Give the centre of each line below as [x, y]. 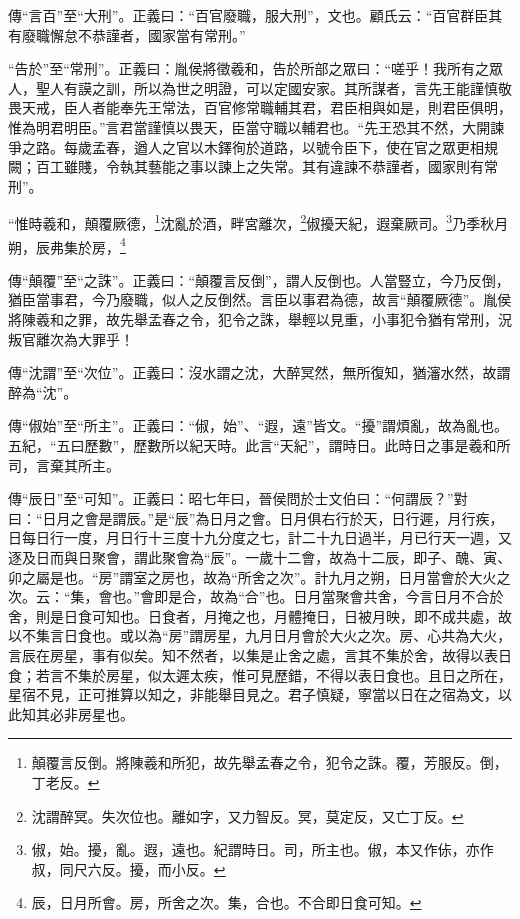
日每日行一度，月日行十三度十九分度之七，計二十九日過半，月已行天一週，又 [260, 537]
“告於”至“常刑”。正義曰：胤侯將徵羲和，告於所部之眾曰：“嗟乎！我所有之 [249, 68]
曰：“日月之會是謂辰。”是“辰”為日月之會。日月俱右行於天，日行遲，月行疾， [256, 517]
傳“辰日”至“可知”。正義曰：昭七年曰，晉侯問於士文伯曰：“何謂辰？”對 [238, 498]
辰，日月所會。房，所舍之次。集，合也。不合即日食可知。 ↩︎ [226, 902]
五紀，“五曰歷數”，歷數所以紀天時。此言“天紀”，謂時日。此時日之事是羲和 [252, 445]
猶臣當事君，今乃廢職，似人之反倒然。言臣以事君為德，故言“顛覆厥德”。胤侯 [260, 299]
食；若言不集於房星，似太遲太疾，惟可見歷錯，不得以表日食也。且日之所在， [260, 674]
